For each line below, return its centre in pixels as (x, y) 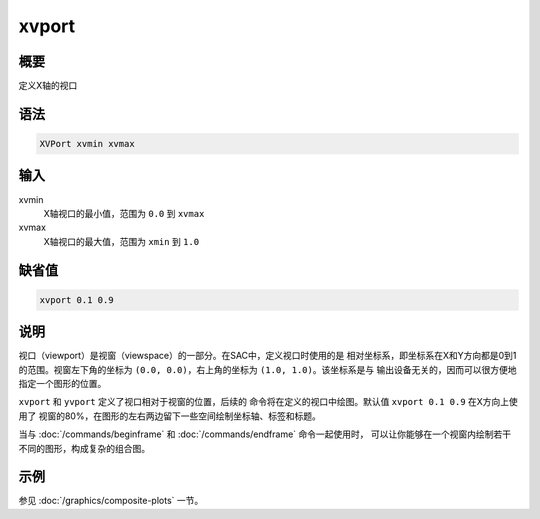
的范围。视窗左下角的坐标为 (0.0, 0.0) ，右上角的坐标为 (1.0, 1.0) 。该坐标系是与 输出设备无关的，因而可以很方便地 (267, 369)
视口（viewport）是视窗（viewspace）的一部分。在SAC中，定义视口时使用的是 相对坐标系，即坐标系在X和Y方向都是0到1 (267, 356)
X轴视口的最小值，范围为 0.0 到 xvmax (124, 213)
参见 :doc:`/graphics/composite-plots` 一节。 (111, 501)
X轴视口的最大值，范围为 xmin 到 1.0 (121, 241)
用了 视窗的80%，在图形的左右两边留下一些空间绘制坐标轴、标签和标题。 (170, 416)
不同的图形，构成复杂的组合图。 (84, 448)
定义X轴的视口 (48, 86)
